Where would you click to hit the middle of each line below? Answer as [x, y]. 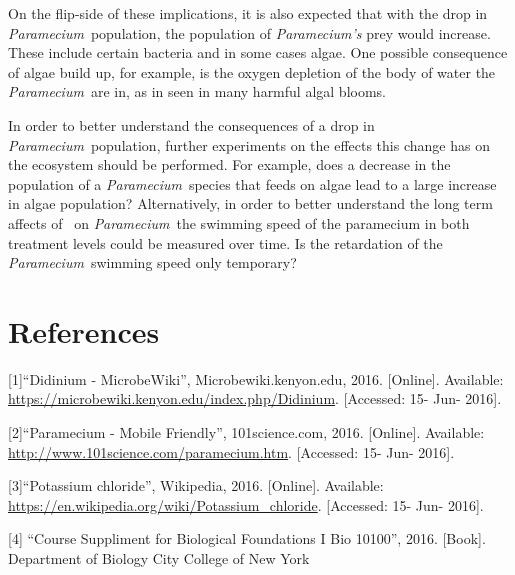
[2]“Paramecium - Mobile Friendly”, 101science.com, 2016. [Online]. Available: [246, 432]
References [84, 330]
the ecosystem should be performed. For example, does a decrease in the [229, 164]
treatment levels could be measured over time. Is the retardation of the [225, 242]
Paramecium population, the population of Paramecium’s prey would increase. [249, 32]
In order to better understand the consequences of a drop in [191, 124]
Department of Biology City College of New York [159, 558]
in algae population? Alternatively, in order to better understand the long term [250, 203]
